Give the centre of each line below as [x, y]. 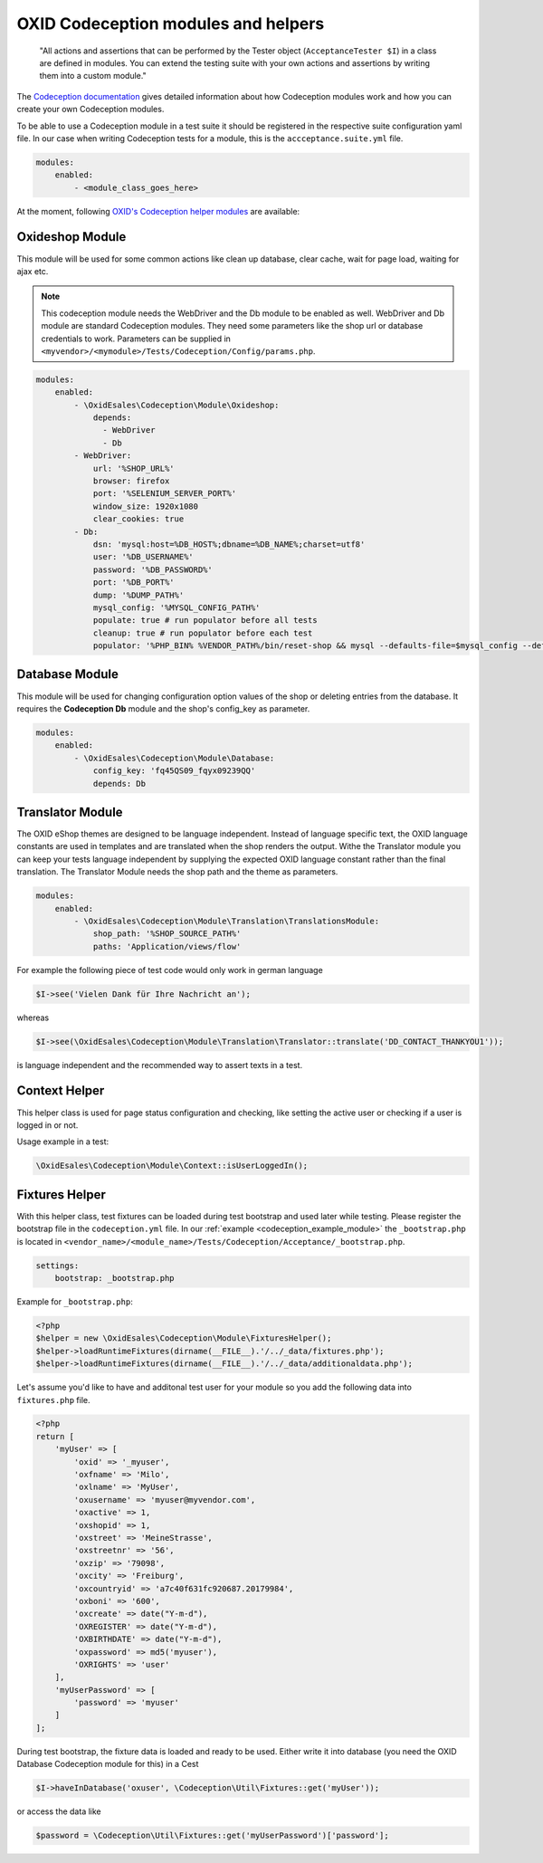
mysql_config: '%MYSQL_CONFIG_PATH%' [176, 607]
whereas [33, 1017]
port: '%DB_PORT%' [134, 583]
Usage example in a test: [63, 1142]
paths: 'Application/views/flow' [167, 946]
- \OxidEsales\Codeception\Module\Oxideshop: [176, 405]
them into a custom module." [93, 76]
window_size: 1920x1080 [146, 506]
